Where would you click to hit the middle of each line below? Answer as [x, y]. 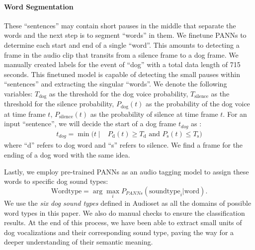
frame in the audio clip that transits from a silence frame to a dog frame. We [121, 54]
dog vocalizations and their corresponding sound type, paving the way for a [119, 232]
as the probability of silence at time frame [154, 114]
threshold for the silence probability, [59, 104]
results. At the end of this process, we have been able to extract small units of [123, 222]
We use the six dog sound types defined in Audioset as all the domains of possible [128, 203]
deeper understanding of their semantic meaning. [79, 242]
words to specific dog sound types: [56, 181]
